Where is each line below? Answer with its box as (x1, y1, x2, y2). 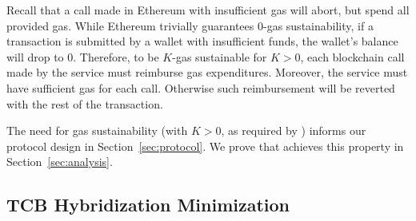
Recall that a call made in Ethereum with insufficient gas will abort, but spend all (6, 2, 410, 18)
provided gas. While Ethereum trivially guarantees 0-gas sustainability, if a (6, 17, 374, 34)
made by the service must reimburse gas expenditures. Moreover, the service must (6, 64, 408, 81)
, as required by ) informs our (221, 122, 366, 139)
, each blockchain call (300, 48, 405, 65)
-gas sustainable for (172, 48, 267, 65)
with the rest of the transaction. (6, 95, 163, 112)
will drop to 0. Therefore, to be (6, 48, 159, 65)
